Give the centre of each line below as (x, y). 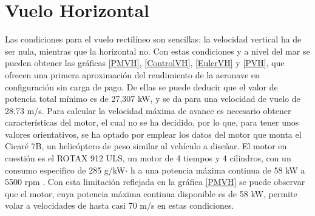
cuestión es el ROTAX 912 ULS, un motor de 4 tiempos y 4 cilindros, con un (148, 158)
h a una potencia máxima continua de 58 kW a (218, 170)
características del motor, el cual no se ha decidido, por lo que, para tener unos (152, 122)
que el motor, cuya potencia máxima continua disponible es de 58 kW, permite (151, 193)
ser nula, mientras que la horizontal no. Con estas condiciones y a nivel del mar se (157, 51)
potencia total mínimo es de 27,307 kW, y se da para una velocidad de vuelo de (153, 99)
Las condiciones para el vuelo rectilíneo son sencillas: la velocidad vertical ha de (153, 39)
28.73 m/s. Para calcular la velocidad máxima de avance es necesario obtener (148, 110)
